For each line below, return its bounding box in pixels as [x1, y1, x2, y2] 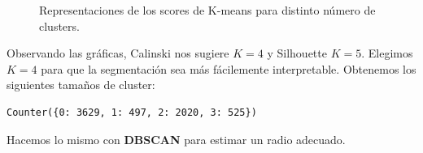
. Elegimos [361, 45, 413, 62]
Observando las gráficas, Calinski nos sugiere [7, 45, 229, 62]
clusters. [39, 17, 80, 34]
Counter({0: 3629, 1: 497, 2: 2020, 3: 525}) [7, 106, 257, 118]
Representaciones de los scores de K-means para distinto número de [39, 2, 376, 18]
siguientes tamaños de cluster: [7, 76, 155, 93]
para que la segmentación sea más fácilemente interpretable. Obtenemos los [41, 60, 416, 77]
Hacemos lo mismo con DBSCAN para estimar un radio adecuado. [7, 130, 346, 147]
